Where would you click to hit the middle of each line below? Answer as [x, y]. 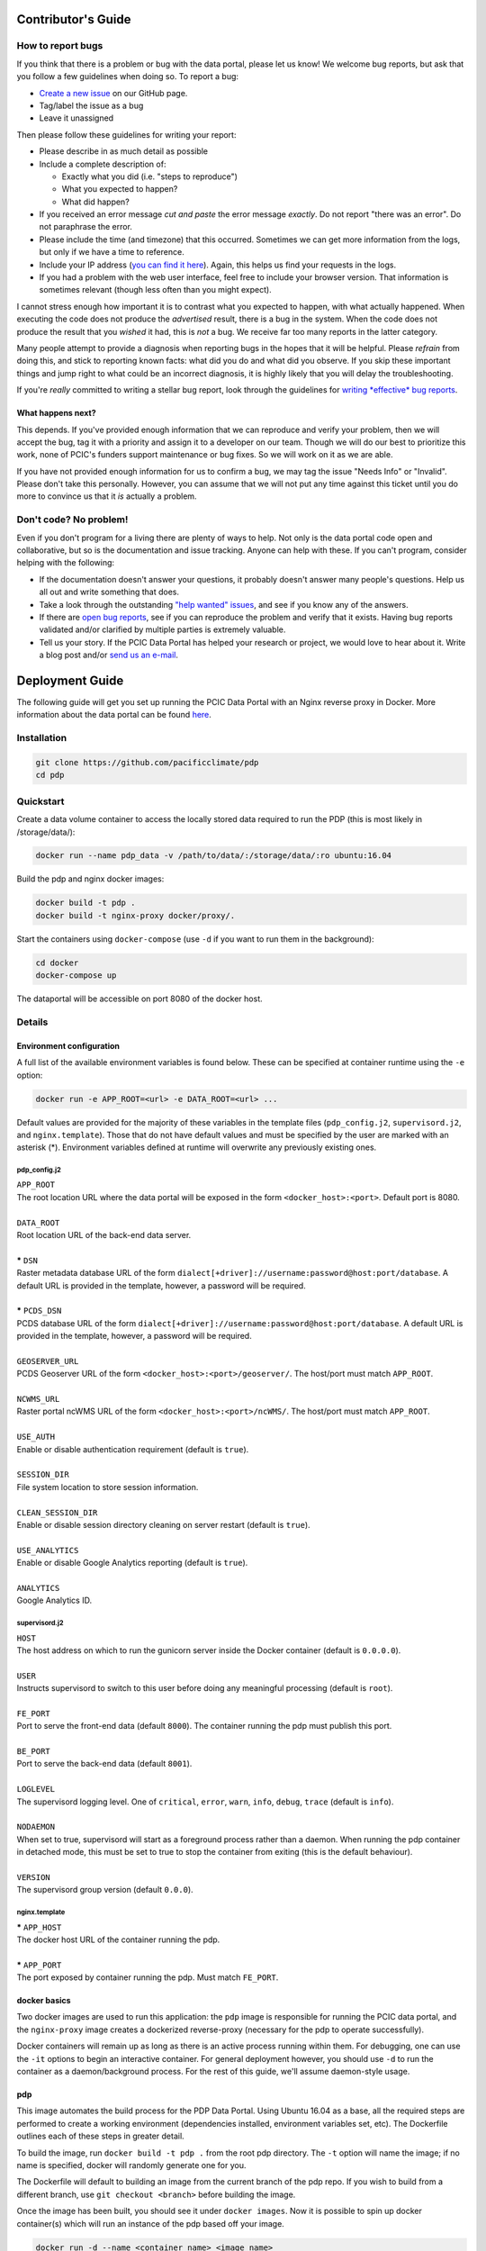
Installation [42, 738]
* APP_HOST [39, 1927]
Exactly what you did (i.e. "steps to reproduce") [150, 176]
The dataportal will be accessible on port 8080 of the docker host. [139, 999]
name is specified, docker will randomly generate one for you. [131, 2165]
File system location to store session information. [108, 1487]
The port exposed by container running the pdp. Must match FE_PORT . [148, 1977]
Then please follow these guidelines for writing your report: [126, 134]
